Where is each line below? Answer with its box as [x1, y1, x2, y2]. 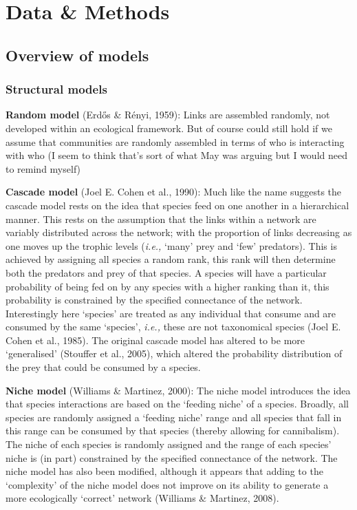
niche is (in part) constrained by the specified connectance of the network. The [6, 450, 338, 465]
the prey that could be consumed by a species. [6, 360, 201, 374]
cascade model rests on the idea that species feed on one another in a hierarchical [6, 198, 349, 212]
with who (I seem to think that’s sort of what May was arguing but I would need [6, 148, 347, 162]
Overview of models [6, 44, 149, 65]
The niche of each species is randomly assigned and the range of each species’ [6, 437, 332, 451]
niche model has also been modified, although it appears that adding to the [6, 464, 323, 478]
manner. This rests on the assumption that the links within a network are [6, 211, 316, 226]
